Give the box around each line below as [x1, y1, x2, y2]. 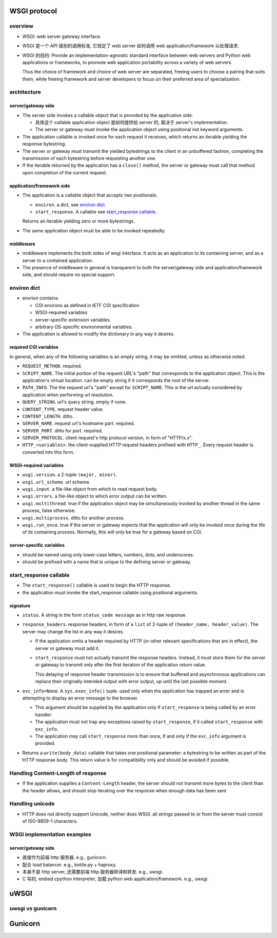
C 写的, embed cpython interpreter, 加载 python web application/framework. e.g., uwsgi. [22, 876, 209, 882]
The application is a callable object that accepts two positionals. [22, 192, 158, 198]
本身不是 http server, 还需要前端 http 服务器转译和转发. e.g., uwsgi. [22, 868, 164, 874]
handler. [35, 711, 52, 717]
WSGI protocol [9, 7, 57, 15]
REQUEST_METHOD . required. [22, 363, 82, 369]
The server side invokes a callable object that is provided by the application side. [22, 112, 193, 118]
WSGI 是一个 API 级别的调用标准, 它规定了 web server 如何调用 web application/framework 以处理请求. [22, 43, 240, 49]
